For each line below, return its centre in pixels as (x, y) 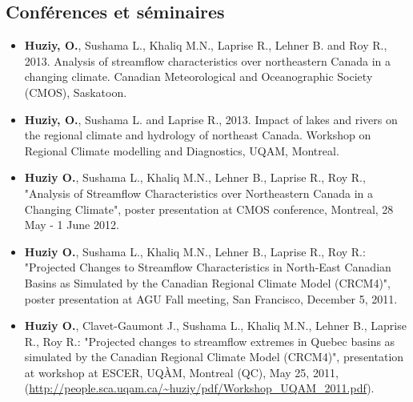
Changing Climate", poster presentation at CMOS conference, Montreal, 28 (209, 209)
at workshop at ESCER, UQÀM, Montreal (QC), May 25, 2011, (181, 372)
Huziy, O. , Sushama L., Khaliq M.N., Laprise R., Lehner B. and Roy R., (206, 45)
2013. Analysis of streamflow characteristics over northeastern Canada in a (208, 60)
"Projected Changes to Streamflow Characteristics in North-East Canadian (208, 267)
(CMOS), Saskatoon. (76, 92)
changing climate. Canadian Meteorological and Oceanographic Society (198, 76)
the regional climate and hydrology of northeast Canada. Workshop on (198, 135)
